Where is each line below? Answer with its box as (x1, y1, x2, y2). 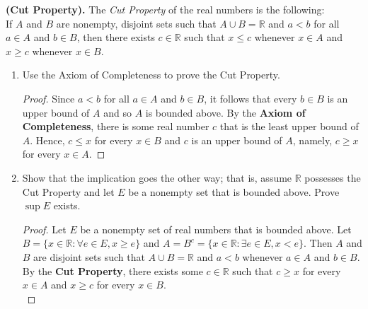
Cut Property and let (22, 184, 115, 199)
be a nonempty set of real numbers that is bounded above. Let (80, 221, 352, 236)
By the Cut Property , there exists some (22, 263, 203, 278)
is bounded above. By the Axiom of (145, 105, 306, 119)
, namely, (292, 132, 333, 147)
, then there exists (76, 30, 155, 45)
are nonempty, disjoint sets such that (56, 16, 217, 30)
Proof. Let (22, 221, 67, 236)
